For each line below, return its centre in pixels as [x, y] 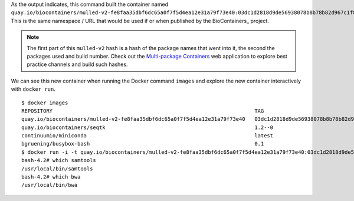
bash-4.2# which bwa [51, 177]
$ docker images [45, 103]
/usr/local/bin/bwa [50, 185]
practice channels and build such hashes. [77, 64]
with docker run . [33, 89]
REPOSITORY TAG [143, 111]
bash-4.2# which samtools [59, 160]
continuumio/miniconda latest [147, 136]
